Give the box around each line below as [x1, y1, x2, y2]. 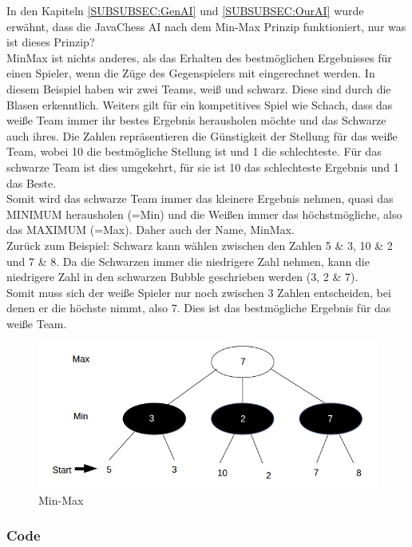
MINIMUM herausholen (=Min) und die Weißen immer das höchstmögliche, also [6, 205, 402, 222]
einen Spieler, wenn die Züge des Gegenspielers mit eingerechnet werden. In [6, 65, 375, 81]
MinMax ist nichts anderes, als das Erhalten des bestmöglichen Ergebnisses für [6, 49, 392, 65]
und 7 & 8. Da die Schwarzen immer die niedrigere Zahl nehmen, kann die [6, 252, 370, 269]
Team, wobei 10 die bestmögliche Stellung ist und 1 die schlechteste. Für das [6, 143, 382, 160]
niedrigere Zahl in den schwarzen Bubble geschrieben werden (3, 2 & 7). [6, 268, 359, 285]
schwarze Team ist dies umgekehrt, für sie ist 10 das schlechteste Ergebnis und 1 [6, 158, 399, 175]
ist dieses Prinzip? [6, 34, 95, 50]
